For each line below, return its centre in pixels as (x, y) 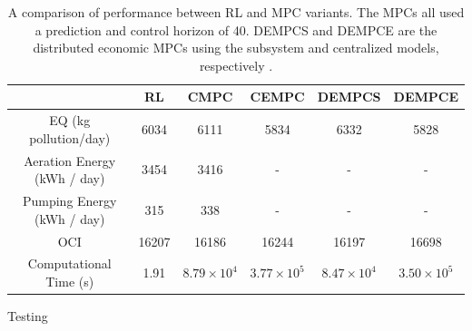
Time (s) (70, 281)
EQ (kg (70, 120)
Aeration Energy (70, 160)
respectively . (236, 65)
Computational (69, 263)
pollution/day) (70, 137)
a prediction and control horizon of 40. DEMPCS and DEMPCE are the (236, 29)
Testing (28, 316)
